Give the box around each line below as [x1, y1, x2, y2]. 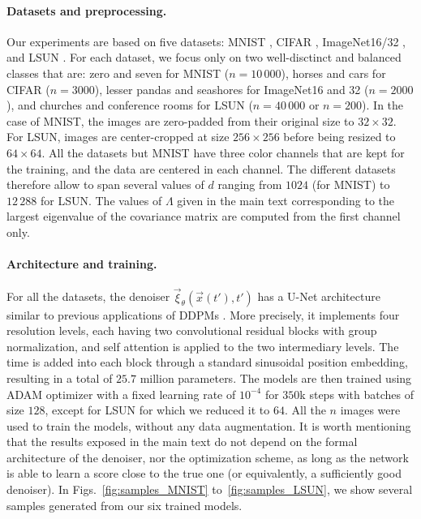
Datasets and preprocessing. [6, 2, 167, 19]
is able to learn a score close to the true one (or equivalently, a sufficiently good [6, 465, 402, 482]
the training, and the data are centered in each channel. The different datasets [6, 160, 396, 177]
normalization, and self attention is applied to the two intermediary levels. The [6, 337, 399, 354]
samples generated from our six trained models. [6, 496, 243, 513]
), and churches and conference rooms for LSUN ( [6, 97, 253, 114]
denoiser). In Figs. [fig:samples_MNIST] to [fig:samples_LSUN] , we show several [6, 481, 413, 498]
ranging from [217, 176, 282, 193]
